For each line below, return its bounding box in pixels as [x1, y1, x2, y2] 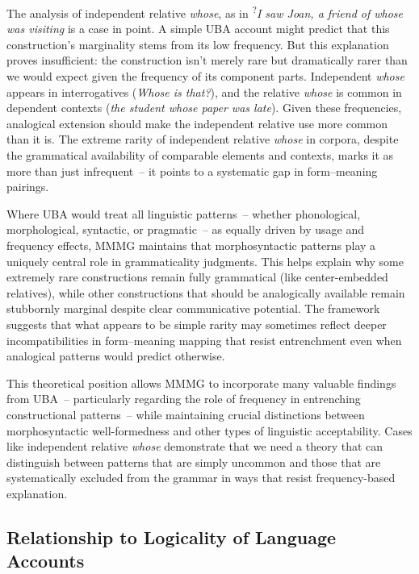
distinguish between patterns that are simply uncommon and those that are [6, 453, 381, 470]
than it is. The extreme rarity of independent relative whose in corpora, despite [6, 131, 399, 148]
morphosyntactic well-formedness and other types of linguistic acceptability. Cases [6, 422, 413, 439]
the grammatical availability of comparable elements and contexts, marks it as [6, 147, 394, 163]
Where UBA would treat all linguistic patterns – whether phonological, [6, 205, 361, 222]
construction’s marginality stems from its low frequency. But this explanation [6, 35, 389, 52]
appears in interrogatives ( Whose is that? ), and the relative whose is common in [6, 83, 402, 100]
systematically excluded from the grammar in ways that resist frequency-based [6, 469, 396, 486]
